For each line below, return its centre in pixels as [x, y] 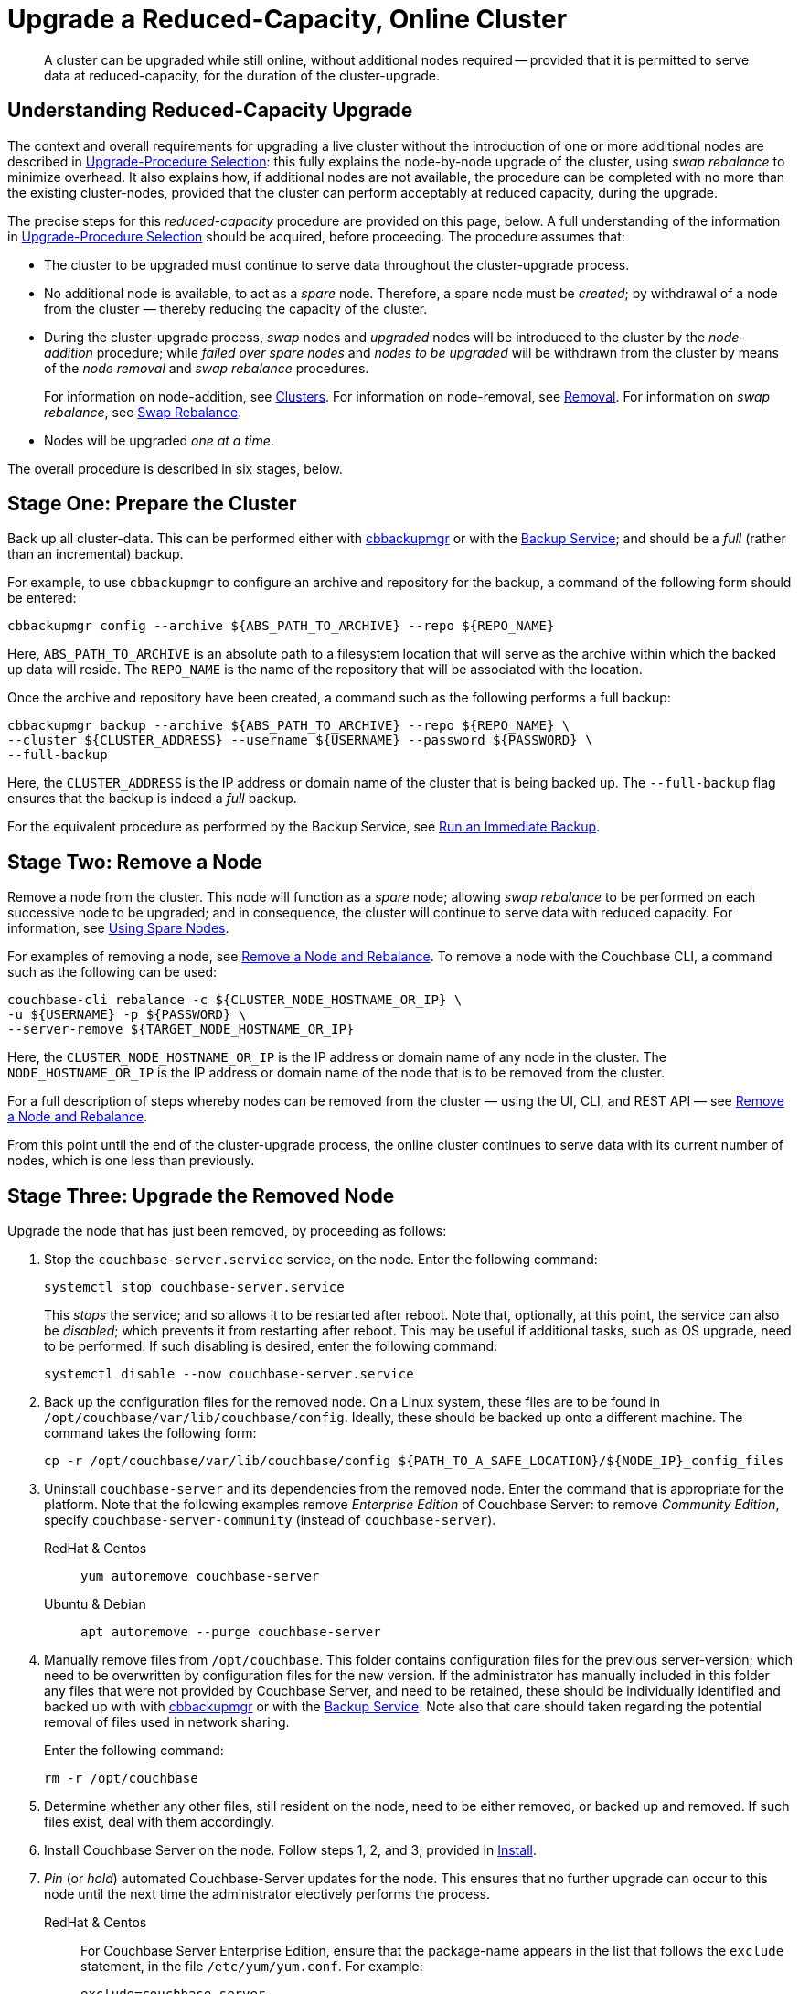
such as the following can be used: [112, 972]
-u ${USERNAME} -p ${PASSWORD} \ [127, 1015]
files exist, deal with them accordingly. [160, 1822]
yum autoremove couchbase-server [200, 1576]
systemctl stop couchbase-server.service [194, 1287]
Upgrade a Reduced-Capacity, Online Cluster [288, 19]
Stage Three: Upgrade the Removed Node [201, 1195]
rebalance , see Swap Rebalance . [143, 412]
